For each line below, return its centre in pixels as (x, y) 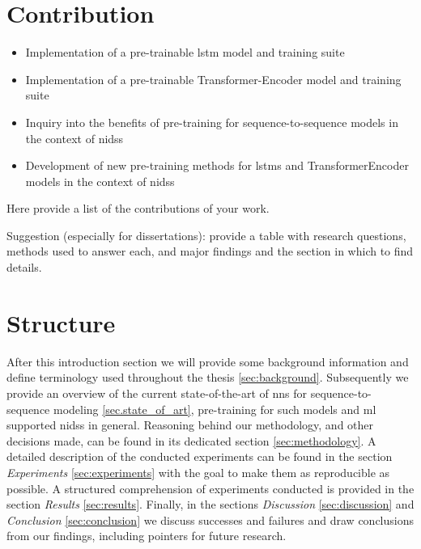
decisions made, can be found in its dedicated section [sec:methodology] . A (191, 440)
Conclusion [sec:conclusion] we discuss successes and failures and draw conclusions (210, 519)
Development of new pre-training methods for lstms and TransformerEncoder (217, 165)
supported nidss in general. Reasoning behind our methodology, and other (190, 425)
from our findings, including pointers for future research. (147, 536)
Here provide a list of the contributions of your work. (138, 208)
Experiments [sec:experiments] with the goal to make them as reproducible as (198, 472)
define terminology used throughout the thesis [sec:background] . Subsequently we (208, 377)
